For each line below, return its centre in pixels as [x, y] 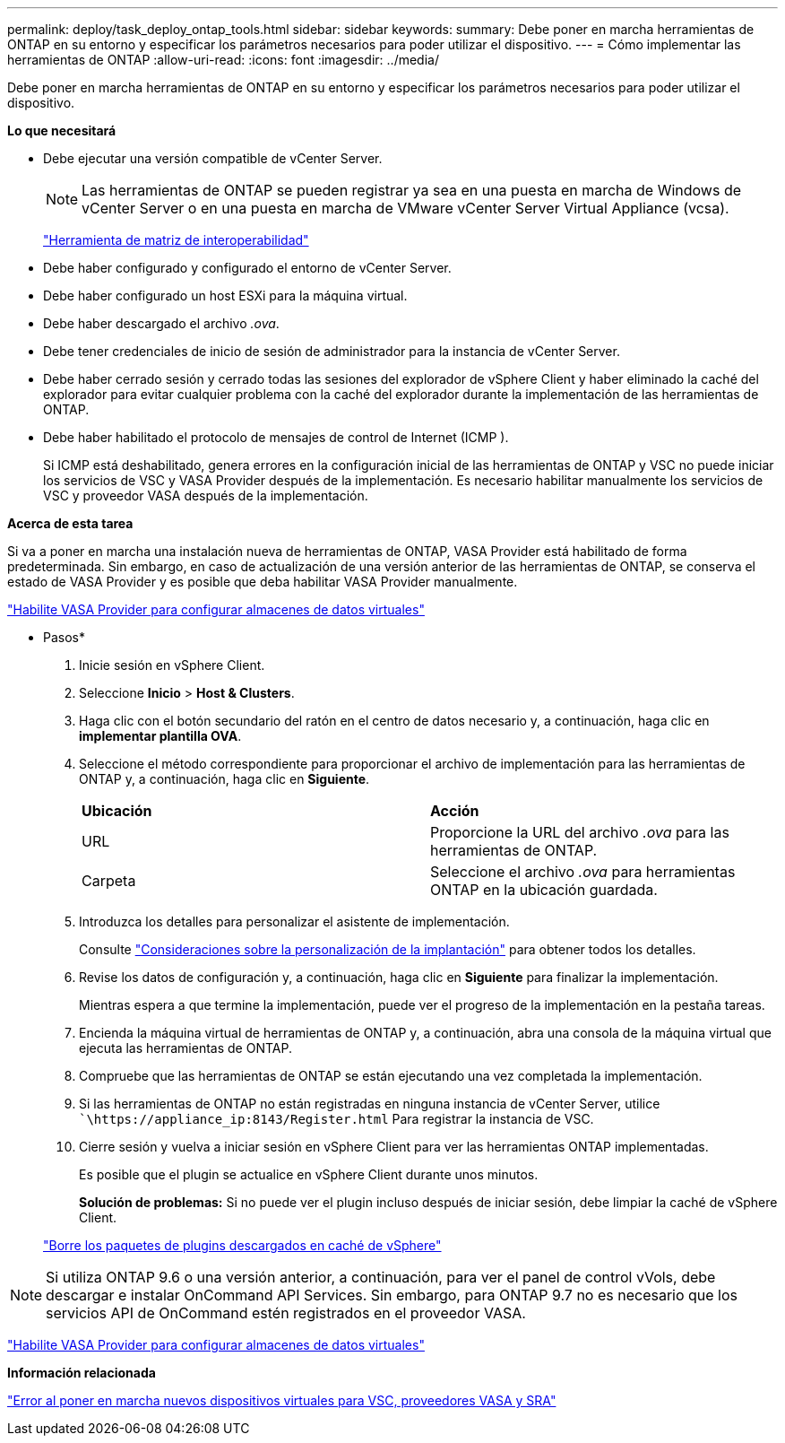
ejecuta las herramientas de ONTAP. [185, 1048]
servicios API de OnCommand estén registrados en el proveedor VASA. [286, 1313]
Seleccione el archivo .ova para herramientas [583, 872]
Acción [455, 811]
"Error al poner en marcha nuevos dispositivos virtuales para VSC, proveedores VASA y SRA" [282, 1400]
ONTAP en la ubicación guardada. [544, 890]
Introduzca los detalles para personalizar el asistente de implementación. [294, 921]
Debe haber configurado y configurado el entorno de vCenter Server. [247, 268]
